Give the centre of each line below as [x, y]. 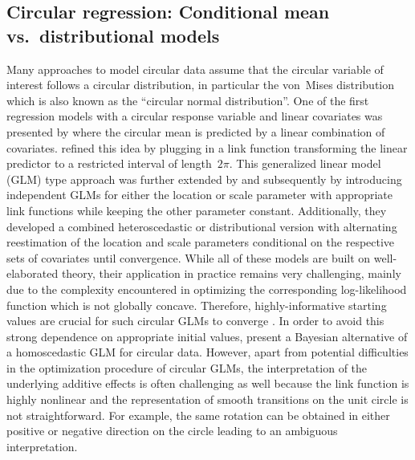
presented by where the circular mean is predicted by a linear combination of [196, 131]
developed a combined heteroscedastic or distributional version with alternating [202, 226]
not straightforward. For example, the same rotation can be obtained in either [198, 415]
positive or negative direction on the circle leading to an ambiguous [172, 431]
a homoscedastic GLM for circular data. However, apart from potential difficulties [207, 352]
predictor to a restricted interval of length [109, 163]
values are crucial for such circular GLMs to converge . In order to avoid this [195, 321]
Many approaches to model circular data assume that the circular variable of [195, 69]
